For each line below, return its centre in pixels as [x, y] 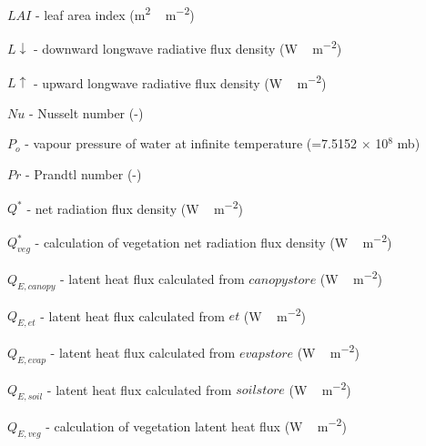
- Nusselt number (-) [86, 112]
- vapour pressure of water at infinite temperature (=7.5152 [191, 143]
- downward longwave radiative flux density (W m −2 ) [188, 47]
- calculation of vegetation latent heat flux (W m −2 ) [196, 425]
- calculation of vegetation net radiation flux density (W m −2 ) [213, 240]
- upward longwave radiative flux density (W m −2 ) [180, 81]
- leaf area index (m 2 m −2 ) [115, 13]
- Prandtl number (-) [83, 173]
